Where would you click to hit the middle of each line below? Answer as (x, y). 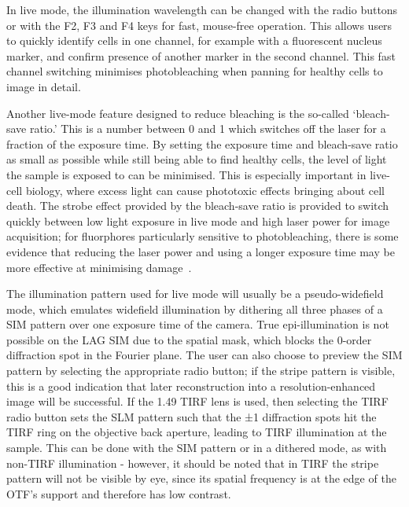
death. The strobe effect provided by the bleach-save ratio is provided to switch (198, 206)
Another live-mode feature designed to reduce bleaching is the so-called (178, 113)
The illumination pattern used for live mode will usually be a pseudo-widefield (195, 294)
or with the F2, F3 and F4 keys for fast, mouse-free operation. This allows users (199, 25)
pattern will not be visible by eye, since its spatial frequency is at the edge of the (201, 478)
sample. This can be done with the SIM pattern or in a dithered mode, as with (197, 448)
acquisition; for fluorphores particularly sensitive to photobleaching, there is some (203, 236)
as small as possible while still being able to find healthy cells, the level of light (197, 159)
